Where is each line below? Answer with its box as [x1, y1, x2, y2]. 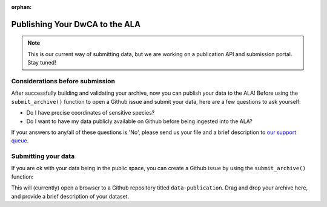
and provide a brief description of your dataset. [11, 193, 130, 200]
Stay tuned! [27, 59, 56, 66]
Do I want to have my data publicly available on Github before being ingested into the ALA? [26, 118, 253, 125]
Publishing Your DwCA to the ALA [11, 19, 141, 30]
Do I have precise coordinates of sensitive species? [26, 109, 155, 116]
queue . [11, 137, 29, 144]
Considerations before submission [11, 77, 115, 85]
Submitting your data [11, 152, 75, 161]
